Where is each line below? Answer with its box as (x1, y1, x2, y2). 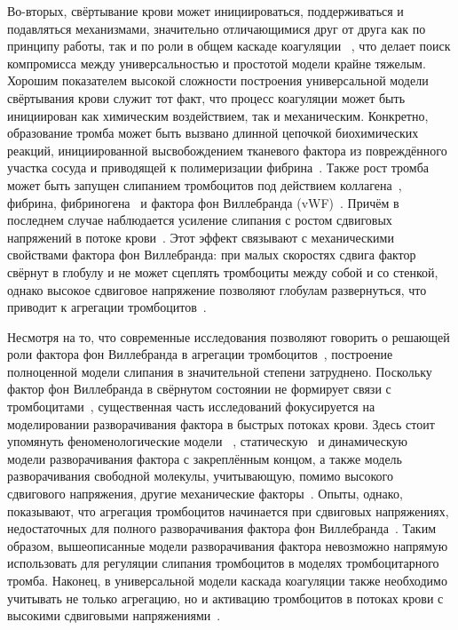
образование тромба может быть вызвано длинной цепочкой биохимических (7, 124, 419, 142)
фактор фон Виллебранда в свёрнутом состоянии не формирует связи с (7, 379, 391, 398)
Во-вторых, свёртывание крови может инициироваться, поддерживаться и (7, 2, 404, 20)
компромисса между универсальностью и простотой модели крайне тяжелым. (7, 53, 426, 72)
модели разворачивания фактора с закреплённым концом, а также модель (7, 449, 402, 467)
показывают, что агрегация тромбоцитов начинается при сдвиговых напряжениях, (7, 501, 449, 520)
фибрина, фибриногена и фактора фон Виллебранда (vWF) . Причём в (7, 193, 399, 211)
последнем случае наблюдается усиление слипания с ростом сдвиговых (7, 211, 392, 229)
